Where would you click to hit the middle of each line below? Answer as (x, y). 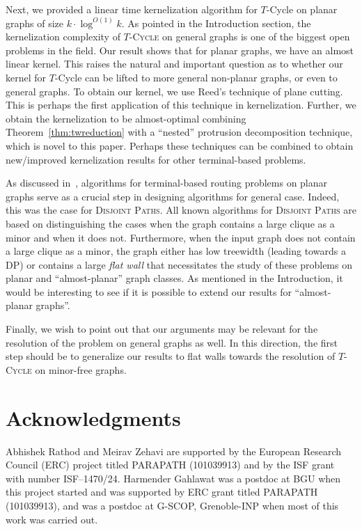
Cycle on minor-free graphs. (66, 369)
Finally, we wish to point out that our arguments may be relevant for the (162, 329)
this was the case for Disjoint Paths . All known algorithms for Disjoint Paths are (181, 210)
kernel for (26, 77)
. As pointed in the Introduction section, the (216, 23)
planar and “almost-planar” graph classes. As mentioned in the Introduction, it (174, 278)
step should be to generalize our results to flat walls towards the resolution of (171, 356)
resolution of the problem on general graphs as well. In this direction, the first (172, 342)
